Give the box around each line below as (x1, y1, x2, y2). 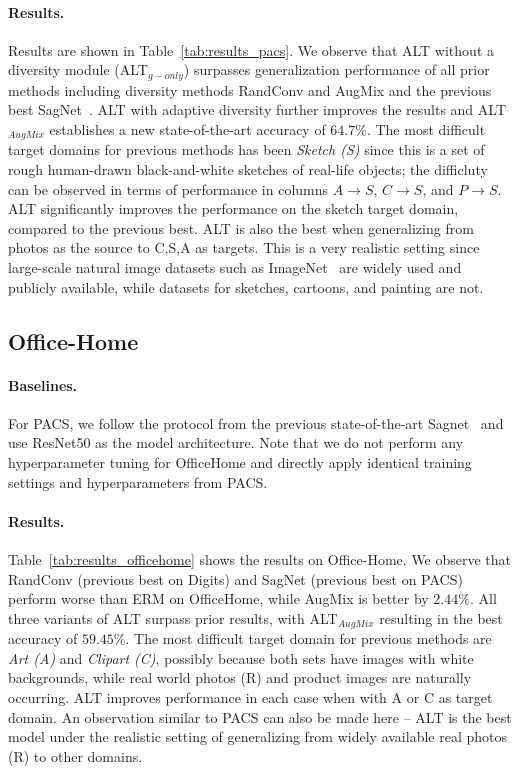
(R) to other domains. (8, 745, 143, 766)
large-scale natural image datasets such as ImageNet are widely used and (8, 257, 462, 278)
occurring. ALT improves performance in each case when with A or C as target (8, 687, 493, 707)
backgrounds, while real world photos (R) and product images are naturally (8, 667, 472, 688)
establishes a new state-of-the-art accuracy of (49, 119, 326, 140)
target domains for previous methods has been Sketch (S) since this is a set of (8, 139, 485, 160)
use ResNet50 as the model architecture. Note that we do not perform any (8, 432, 464, 453)
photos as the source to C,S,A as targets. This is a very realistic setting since (8, 237, 480, 258)
